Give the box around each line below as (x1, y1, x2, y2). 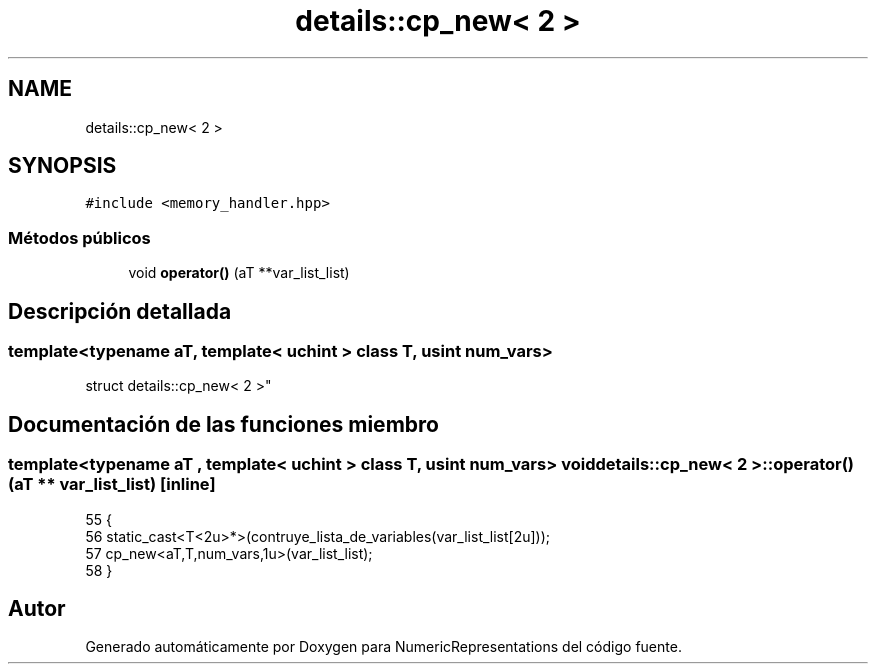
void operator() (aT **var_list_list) (128, 264, 350, 282)
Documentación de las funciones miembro (8, 411, 439, 437)
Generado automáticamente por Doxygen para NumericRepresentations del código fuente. (85, 638, 682, 656)
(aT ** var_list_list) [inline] (8, 474, 216, 495)
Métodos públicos (8, 227, 151, 248)
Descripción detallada (8, 298, 232, 324)
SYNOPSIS (8, 153, 117, 179)
